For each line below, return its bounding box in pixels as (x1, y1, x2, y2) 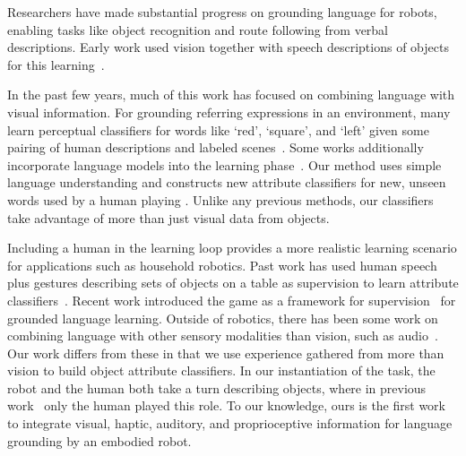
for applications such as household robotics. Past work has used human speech (7, 255, 437, 274)
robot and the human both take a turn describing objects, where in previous (7, 378, 427, 397)
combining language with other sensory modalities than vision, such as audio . (7, 326, 438, 345)
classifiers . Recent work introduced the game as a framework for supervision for (7, 290, 456, 309)
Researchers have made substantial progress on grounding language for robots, (7, 3, 437, 21)
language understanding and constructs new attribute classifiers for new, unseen (7, 173, 446, 192)
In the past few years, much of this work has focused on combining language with (7, 85, 454, 104)
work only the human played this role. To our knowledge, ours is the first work (7, 396, 445, 415)
